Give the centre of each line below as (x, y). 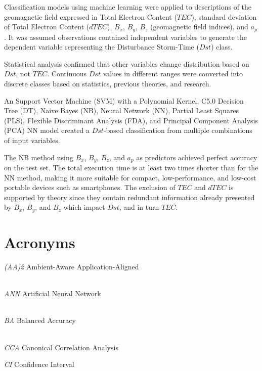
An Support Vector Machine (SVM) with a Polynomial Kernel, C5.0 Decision (124, 100)
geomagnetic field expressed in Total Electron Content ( (91, 16)
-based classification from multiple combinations (178, 130)
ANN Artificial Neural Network (53, 293)
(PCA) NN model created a (47, 130)
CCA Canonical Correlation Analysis (61, 347)
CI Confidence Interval (39, 364)
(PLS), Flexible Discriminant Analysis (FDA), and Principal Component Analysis (131, 120)
